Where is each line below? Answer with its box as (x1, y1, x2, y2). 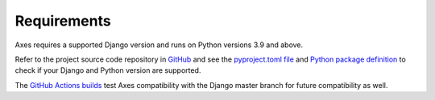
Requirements (14, 12, 112, 30)
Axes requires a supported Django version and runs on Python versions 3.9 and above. (14, 40, 304, 50)
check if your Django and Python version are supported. (14, 66, 201, 75)
